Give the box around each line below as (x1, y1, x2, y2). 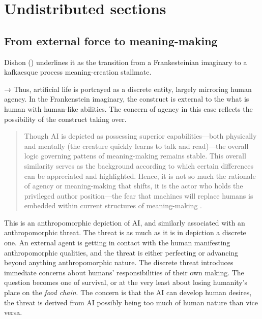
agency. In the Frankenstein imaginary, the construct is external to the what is (4, 93, 249, 104)
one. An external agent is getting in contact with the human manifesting (4, 237, 230, 248)
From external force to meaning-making (4, 33, 218, 48)
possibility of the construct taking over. (4, 113, 127, 124)
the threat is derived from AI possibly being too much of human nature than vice (4, 297, 258, 307)
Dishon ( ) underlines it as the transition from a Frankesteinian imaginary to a (4, 56, 247, 67)
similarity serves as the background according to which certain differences (24, 160, 253, 171)
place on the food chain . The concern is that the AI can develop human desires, (4, 287, 252, 298)
